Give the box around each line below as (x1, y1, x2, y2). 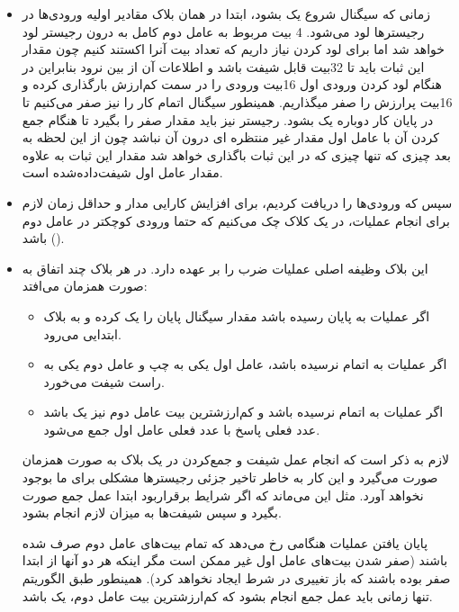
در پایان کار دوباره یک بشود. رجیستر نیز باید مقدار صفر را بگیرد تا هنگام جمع (22, 110, 434, 129)
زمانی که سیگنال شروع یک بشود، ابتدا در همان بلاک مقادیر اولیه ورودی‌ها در (22, 4, 430, 22)
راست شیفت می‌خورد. (43, 372, 165, 391)
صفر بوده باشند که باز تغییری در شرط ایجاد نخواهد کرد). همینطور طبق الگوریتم (22, 569, 451, 588)
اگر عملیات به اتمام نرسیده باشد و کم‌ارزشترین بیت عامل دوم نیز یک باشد (43, 402, 444, 421)
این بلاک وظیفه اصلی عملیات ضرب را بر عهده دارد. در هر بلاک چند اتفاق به (22, 258, 428, 277)
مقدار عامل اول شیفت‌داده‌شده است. (22, 163, 223, 182)
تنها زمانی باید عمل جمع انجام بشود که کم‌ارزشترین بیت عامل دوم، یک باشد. (22, 586, 433, 605)
